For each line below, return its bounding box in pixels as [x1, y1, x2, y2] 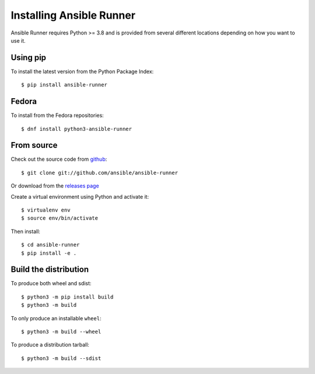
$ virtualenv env [21, 207, 71, 213]
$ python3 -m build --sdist [21, 355, 101, 362]
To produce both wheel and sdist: [10, 280, 92, 287]
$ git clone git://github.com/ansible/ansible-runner [21, 169, 178, 176]
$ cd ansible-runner [21, 241, 80, 248]
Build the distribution [10, 265, 89, 275]
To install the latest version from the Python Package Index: [10, 68, 154, 75]
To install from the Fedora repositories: [10, 112, 104, 119]
